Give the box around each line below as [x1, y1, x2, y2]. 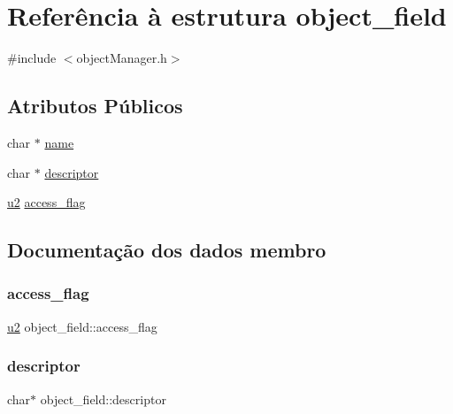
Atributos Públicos [7, 92, 183, 119]
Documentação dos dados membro [7, 236, 326, 264]
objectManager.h [76, 49, 167, 67]
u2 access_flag [7, 193, 86, 211]
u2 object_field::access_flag [7, 317, 157, 335]
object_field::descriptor [40, 389, 166, 408]
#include [7, 49, 57, 67]
